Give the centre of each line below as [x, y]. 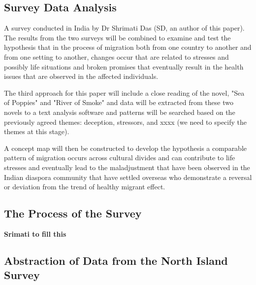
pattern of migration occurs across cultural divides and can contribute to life [120, 158]
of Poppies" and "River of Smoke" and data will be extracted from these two [119, 102]
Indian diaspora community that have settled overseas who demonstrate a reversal [128, 177]
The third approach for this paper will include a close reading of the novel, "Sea [124, 92]
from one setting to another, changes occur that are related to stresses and [116, 56]
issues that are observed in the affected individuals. [81, 76]
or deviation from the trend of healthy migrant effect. [85, 187]
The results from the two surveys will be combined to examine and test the [117, 37]
